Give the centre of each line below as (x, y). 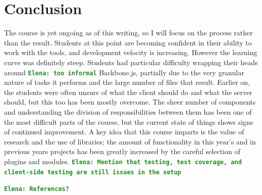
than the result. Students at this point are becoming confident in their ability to (128, 42)
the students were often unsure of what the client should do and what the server (128, 92)
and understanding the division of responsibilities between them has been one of (128, 111)
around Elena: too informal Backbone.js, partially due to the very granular (124, 72)
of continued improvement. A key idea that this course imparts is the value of (124, 132)
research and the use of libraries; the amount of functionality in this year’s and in (130, 141)
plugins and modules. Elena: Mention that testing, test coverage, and (123, 161)
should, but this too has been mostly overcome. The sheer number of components (130, 102)
